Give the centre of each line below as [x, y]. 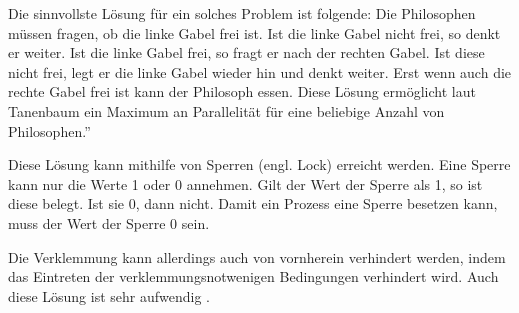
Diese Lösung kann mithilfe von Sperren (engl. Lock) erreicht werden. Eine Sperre [259, 164]
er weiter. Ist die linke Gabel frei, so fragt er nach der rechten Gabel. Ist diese [246, 52]
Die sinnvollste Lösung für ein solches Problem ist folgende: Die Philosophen [242, 13]
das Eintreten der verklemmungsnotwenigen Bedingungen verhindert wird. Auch [253, 276]
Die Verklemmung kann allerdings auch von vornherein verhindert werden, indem [257, 256]
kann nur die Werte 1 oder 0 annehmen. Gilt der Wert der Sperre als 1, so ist [245, 183]
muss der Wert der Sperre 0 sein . [109, 222]
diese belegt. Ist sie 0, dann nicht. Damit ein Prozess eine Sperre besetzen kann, [253, 203]
